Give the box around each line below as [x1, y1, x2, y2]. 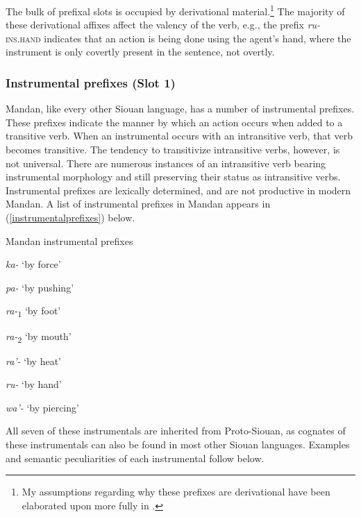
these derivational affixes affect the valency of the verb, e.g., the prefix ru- [6, 17, 321, 32]
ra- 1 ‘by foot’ [6, 303, 61, 320]
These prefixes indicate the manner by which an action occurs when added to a [6, 115, 343, 129]
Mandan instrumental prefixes [6, 233, 133, 248]
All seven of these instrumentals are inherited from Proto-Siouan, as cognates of [6, 423, 346, 438]
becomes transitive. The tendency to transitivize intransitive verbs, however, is [6, 142, 340, 157]
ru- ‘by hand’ [6, 377, 62, 391]
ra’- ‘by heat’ [6, 353, 62, 368]
